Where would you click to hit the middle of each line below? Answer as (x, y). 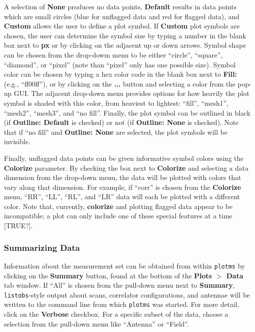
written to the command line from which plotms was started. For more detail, (122, 304)
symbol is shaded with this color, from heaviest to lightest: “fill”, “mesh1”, (116, 103)
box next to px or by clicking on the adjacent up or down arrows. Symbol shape (125, 45)
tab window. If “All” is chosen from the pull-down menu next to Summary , (119, 285)
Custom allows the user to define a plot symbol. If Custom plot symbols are (122, 26)
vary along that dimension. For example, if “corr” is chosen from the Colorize (123, 187)
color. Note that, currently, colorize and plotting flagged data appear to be (118, 206)
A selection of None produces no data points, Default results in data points (120, 6)
